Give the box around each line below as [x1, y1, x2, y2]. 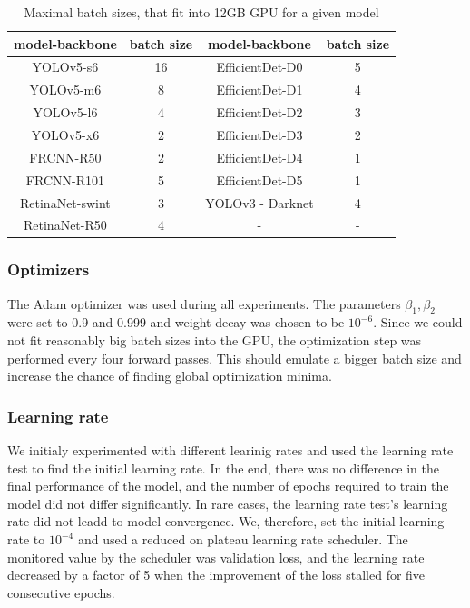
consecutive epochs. [7, 583, 115, 602]
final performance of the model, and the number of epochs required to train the [7, 476, 449, 495]
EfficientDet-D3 [216, 125, 303, 144]
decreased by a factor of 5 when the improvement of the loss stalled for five [7, 565, 426, 584]
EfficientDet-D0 [216, 57, 303, 76]
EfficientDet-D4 [216, 147, 303, 166]
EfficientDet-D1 [216, 80, 303, 99]
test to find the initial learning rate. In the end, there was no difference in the [7, 458, 439, 477]
